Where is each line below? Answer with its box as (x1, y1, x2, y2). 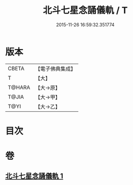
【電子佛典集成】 (35, 65, 76, 72)
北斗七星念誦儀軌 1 (5, 172, 63, 180)
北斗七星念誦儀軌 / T (43, 5, 128, 16)
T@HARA (8, 84, 30, 91)
